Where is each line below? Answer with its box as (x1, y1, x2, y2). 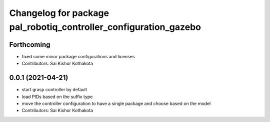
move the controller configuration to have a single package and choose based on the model (21, 100, 211, 107)
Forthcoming (9, 40, 50, 49)
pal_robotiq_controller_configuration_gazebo (9, 21, 201, 32)
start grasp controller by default (21, 87, 87, 93)
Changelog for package (9, 7, 109, 18)
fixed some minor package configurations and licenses (21, 53, 135, 59)
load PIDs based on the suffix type (21, 94, 93, 100)
